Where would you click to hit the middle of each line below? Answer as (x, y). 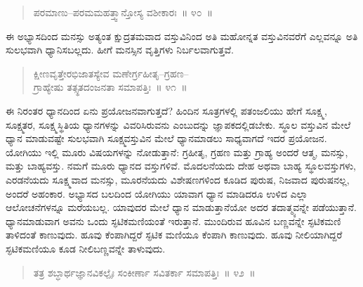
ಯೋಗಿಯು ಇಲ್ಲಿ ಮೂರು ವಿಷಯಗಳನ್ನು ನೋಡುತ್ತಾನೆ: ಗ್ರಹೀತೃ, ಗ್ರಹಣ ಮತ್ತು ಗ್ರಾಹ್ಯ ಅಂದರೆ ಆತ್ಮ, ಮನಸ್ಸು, (177, 152)
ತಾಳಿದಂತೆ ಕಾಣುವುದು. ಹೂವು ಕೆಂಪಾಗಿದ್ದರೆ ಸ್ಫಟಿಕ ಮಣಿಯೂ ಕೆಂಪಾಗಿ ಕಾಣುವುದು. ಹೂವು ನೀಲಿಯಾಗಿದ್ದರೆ (174, 235)
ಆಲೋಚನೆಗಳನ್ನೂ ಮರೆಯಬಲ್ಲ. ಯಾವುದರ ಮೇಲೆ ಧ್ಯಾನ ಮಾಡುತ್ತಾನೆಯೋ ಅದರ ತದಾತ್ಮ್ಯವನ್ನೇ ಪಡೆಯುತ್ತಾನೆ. (181, 207)
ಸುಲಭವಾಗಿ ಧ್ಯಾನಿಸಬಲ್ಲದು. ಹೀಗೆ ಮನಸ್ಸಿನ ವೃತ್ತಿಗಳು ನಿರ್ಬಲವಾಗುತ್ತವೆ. (120, 50)
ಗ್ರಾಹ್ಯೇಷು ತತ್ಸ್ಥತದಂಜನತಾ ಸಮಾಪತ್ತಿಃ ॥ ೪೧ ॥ (110, 87)
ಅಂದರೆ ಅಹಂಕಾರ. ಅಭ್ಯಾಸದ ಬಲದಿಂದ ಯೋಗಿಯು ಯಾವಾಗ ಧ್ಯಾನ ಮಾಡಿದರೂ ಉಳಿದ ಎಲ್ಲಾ (157, 193)
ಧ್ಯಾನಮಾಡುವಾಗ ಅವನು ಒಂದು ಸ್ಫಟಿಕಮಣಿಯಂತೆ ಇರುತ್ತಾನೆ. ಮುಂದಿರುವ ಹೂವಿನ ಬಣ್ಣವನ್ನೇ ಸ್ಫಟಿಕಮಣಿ (173, 221)
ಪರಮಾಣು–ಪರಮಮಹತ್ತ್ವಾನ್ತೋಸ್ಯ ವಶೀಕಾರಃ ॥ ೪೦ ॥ (123, 12)
